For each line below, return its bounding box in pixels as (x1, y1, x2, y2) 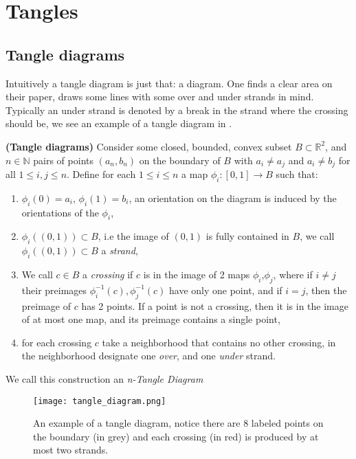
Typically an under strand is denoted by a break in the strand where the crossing (5, 102, 348, 117)
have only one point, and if (169, 282, 282, 297)
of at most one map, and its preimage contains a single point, (21, 312, 280, 326)
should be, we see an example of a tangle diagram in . (5, 116, 232, 131)
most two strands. (33, 443, 109, 457)
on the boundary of (139, 153, 221, 167)
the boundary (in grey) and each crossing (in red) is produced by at (33, 429, 319, 443)
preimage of (21, 298, 71, 313)
